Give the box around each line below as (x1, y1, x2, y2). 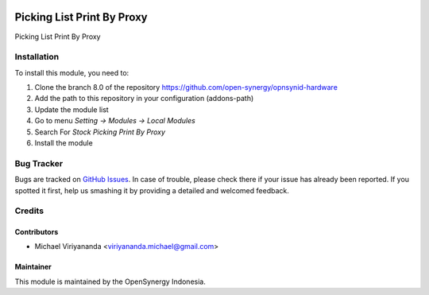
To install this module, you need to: (14, 68, 129, 77)
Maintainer (14, 262, 52, 272)
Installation (14, 52, 60, 63)
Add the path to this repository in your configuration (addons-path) (34, 94, 254, 103)
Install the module (34, 138, 93, 147)
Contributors (14, 227, 59, 237)
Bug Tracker (14, 157, 64, 169)
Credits (14, 205, 44, 216)
